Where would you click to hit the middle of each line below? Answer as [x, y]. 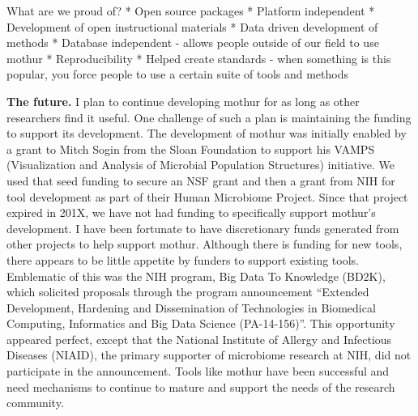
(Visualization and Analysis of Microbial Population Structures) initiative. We [201, 165]
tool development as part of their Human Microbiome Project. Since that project [207, 196]
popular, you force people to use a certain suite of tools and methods [177, 74]
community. [35, 403]
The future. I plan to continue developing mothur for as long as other [183, 101]
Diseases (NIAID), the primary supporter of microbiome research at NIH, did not [209, 355]
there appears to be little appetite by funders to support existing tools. [183, 259]
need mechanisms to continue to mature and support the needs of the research [201, 386]
